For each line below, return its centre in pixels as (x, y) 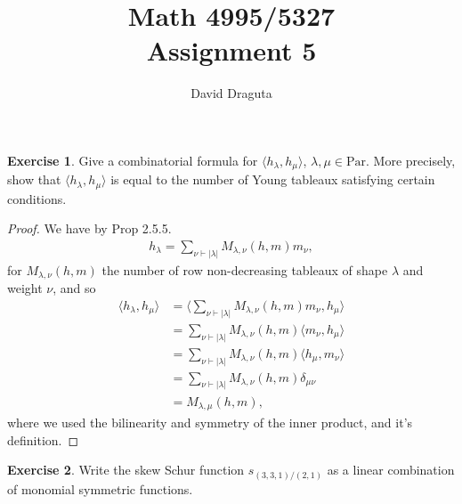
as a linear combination (391, 470)
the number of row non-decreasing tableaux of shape (245, 269)
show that (34, 179)
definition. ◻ (43, 439)
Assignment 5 (231, 50)
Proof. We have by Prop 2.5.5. (89, 228)
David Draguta (231, 93)
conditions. (37, 198)
